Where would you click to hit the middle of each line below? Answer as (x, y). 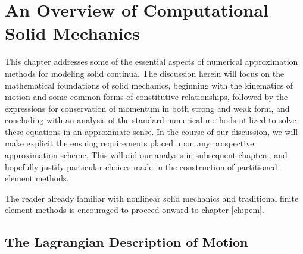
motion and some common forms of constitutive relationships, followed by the (146, 97)
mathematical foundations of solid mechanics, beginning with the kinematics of (149, 85)
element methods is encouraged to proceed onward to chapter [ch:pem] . (135, 210)
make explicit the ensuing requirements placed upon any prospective (129, 143)
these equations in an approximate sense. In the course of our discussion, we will (151, 131)
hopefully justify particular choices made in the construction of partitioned (141, 166)
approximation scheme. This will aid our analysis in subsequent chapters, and (146, 155)
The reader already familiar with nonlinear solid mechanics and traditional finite (152, 198)
